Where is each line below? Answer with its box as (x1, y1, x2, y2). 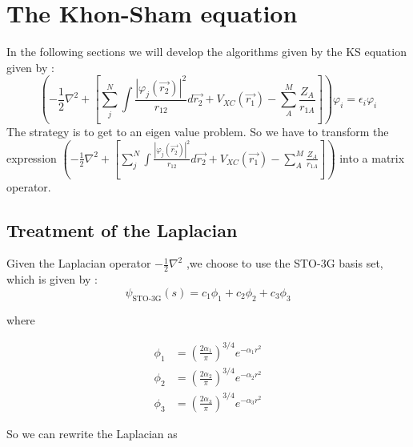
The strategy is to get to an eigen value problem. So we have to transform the (6, 123, 389, 140)
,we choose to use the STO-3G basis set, (186, 255, 383, 272)
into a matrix (339, 149, 405, 166)
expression (6, 149, 57, 166)
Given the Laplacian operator (6, 255, 151, 272)
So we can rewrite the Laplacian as (6, 425, 178, 441)
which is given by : (6, 271, 98, 288)
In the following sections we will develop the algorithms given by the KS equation (6, 43, 407, 60)
